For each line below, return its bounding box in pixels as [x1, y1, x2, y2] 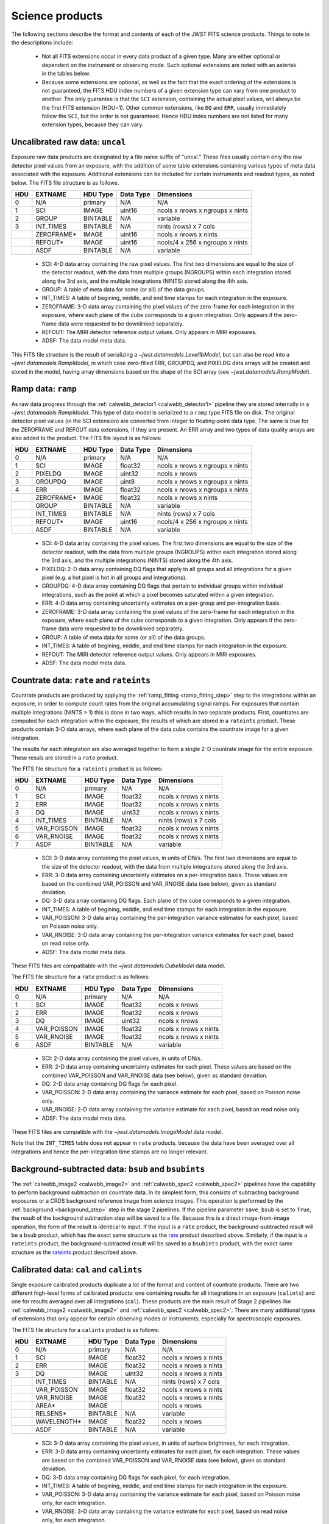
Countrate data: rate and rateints [11, 675, 151, 685]
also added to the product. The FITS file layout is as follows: [11, 435, 161, 442]
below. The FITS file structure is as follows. [11, 179, 119, 186]
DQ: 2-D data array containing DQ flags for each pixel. [41, 1080, 178, 1088]
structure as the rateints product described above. [11, 1248, 138, 1256]
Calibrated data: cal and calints [11, 1264, 143, 1275]
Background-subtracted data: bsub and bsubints [11, 1164, 205, 1174]
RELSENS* [35, 1409, 67, 1418]
